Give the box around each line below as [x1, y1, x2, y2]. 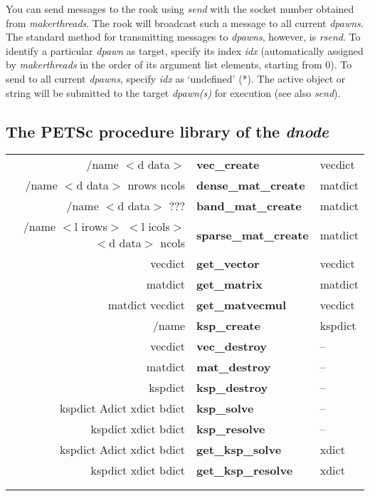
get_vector [196, 255, 260, 272]
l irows [74, 218, 107, 235]
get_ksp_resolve [196, 462, 293, 479]
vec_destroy [196, 338, 267, 355]
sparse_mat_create [196, 226, 309, 243]
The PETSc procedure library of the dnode [6, 120, 329, 142]
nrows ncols [127, 177, 186, 194]
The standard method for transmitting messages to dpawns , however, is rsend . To [6, 29, 361, 44]
